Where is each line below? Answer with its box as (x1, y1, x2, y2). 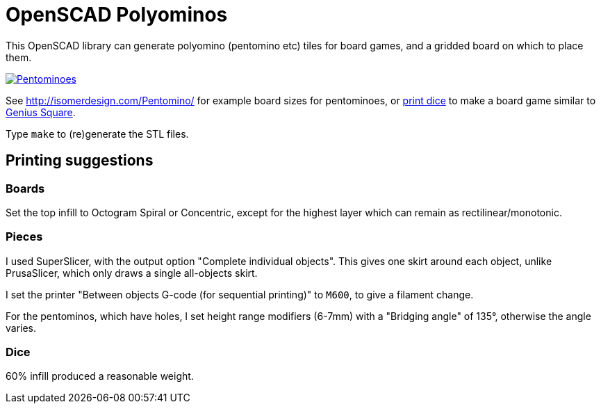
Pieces (6, 230, 43, 244)
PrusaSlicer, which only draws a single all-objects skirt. (6, 266, 258, 279)
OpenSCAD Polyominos (6, 3, 228, 26)
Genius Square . (6, 106, 76, 118)
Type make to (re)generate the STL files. (6, 127, 189, 140)
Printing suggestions (6, 152, 154, 170)
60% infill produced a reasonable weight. (6, 370, 194, 383)
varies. (6, 321, 37, 334)
